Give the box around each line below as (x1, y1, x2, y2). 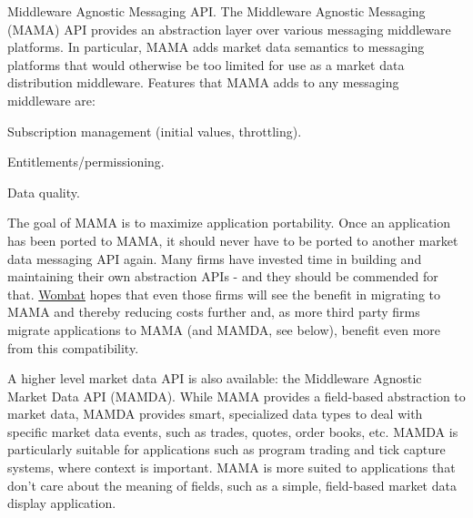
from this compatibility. (7, 338, 139, 357)
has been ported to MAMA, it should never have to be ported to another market (7, 230, 458, 249)
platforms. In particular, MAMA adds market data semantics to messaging (7, 37, 425, 56)
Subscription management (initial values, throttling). (7, 121, 302, 140)
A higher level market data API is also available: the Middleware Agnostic (7, 369, 422, 388)
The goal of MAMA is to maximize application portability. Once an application (7, 213, 451, 232)
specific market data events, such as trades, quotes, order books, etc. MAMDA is (7, 422, 458, 441)
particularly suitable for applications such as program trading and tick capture (7, 440, 446, 459)
